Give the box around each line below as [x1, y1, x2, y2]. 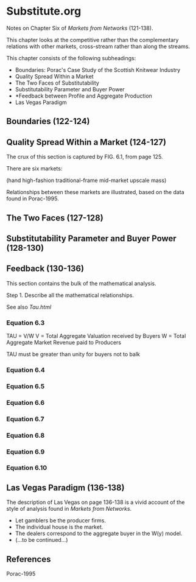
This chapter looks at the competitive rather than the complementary [6, 36, 179, 43]
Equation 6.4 [6, 365, 46, 374]
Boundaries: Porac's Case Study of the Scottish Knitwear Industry [15, 66, 181, 74]
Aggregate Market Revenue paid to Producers [6, 339, 122, 346]
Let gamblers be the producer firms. [15, 517, 107, 524]
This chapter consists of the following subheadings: [6, 54, 136, 61]
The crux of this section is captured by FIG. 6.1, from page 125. [6, 153, 163, 161]
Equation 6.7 [6, 415, 44, 423]
